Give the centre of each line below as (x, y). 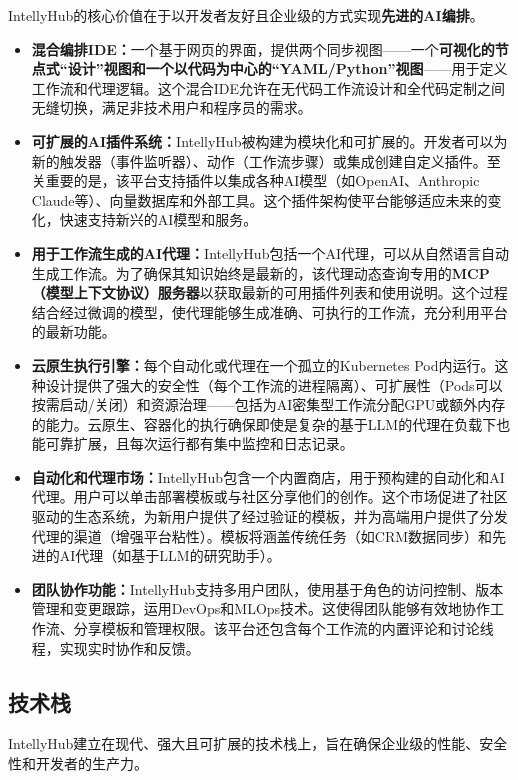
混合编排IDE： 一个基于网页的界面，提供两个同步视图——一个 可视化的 (263, 48)
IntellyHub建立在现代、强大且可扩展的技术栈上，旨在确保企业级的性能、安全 (258, 743)
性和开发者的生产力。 (78, 763)
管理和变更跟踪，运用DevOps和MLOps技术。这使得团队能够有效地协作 (261, 608)
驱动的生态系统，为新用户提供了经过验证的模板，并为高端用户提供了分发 (269, 516)
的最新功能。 (73, 331)
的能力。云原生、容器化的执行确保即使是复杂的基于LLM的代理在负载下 (264, 423)
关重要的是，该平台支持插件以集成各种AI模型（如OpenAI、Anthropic (255, 180)
